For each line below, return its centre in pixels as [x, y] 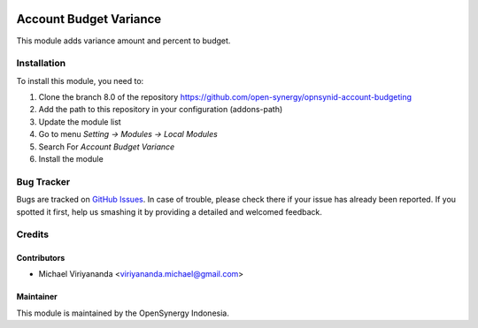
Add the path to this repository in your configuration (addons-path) [161, 110]
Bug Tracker [43, 181]
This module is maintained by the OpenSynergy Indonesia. [123, 313]
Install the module [71, 159]
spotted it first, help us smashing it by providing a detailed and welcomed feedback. [169, 211]
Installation [41, 64]
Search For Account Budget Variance [107, 147]
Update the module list [80, 122]
